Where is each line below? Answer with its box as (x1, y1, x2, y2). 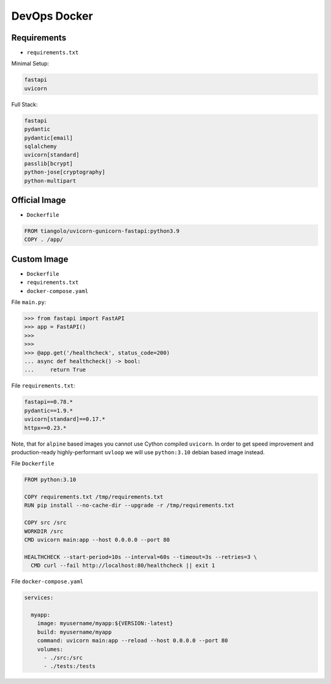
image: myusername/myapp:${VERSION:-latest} (37, 620, 173, 627)
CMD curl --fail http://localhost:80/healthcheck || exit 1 (31, 562, 215, 569)
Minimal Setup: (11, 60, 49, 67)
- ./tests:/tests (44, 663, 96, 670)
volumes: (37, 645, 64, 653)
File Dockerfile (11, 460, 55, 467)
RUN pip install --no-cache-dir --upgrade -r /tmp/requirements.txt (24, 502, 235, 509)
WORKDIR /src (24, 528, 64, 534)
